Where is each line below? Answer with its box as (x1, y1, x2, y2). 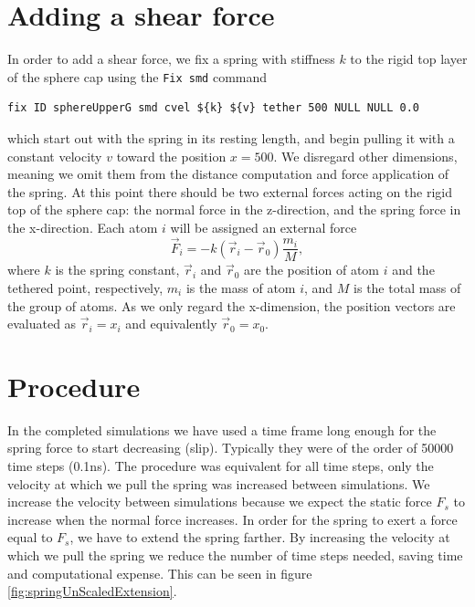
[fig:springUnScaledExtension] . (7, 581, 177, 601)
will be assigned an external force (170, 217, 357, 236)
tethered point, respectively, (7, 277, 164, 297)
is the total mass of (354, 277, 461, 297)
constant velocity (7, 146, 102, 165)
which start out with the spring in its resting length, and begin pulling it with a (7, 128, 455, 147)
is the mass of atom (185, 277, 296, 297)
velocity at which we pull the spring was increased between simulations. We (7, 474, 430, 493)
